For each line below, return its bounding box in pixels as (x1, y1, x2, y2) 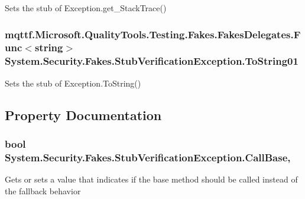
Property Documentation (5, 105, 162, 124)
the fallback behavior (5, 184, 81, 197)
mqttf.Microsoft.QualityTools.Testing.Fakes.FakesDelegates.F (5, 26, 301, 41)
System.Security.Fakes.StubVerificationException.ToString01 (5, 54, 298, 68)
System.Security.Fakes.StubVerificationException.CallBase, (5, 150, 291, 164)
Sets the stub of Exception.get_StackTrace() (5, 2, 167, 14)
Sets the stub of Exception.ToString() (5, 77, 141, 89)
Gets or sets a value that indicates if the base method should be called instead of (5, 173, 298, 185)
